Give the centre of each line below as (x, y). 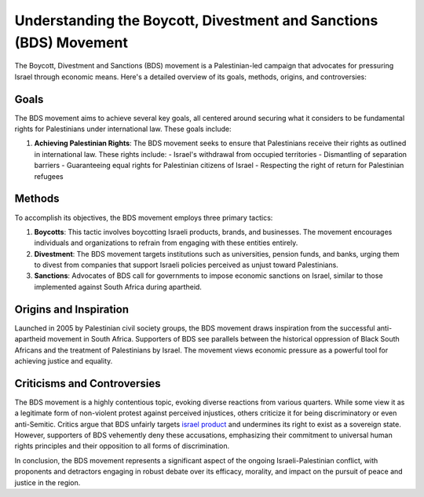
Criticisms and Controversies (88, 384)
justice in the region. (48, 482)
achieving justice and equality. (64, 360)
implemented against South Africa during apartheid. (118, 287)
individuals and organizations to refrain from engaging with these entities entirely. (166, 243)
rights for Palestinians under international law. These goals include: (123, 129)
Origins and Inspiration (72, 309)
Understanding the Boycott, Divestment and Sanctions (196, 20)
